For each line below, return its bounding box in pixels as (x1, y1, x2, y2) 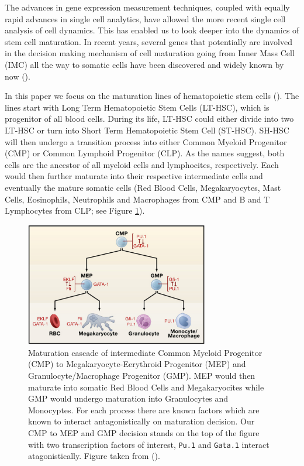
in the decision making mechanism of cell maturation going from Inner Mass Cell (5, 47, 295, 59)
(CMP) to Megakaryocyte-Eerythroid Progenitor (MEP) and (28, 358, 246, 370)
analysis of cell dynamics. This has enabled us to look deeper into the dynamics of (5, 24, 299, 36)
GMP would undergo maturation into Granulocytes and (28, 392, 229, 405)
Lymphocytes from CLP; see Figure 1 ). (5, 204, 145, 217)
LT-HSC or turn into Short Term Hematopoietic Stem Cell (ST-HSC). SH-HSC (5, 124, 289, 136)
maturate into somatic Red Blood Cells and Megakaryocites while (28, 381, 264, 393)
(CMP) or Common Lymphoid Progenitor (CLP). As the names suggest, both (5, 147, 285, 159)
